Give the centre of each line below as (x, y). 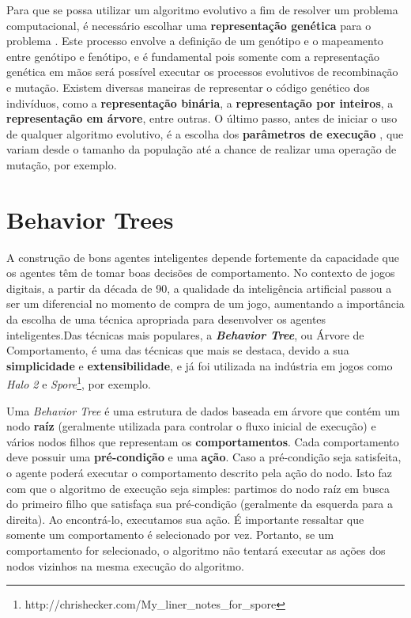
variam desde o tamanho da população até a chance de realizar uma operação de (202, 149)
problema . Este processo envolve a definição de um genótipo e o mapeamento (195, 41)
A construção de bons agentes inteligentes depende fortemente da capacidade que (203, 257)
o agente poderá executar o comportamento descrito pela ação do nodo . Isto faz (199, 473)
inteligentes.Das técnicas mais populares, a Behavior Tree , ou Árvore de (185, 334)
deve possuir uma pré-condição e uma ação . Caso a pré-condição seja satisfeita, (204, 457)
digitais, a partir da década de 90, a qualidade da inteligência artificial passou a (199, 288)
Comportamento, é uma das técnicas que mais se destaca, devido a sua (178, 350)
